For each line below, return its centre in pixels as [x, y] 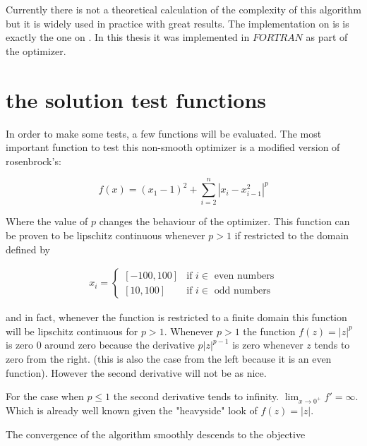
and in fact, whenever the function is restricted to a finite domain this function [176, 317]
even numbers [244, 276]
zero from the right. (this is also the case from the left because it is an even [169, 358]
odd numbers [242, 290]
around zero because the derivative [120, 345]
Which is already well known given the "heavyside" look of [132, 410]
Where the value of [47, 221]
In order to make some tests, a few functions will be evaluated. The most [164, 133]
